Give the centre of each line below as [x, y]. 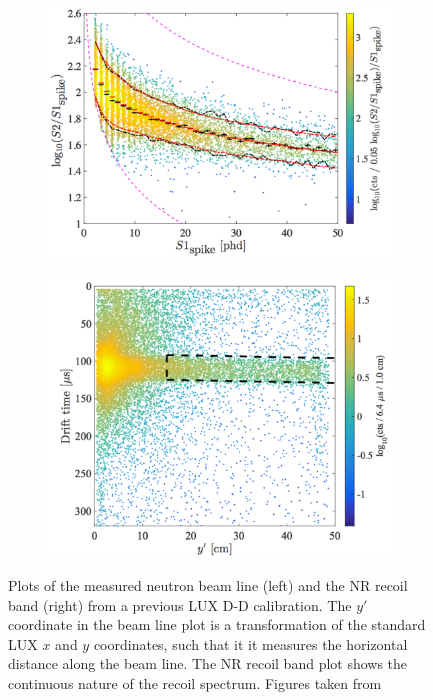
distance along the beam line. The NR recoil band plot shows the [208, 663]
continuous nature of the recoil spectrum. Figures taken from [195, 682]
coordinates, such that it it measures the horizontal [250, 643]
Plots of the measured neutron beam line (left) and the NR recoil [208, 584]
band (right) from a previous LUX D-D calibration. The [180, 604]
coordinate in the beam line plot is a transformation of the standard [217, 624]
